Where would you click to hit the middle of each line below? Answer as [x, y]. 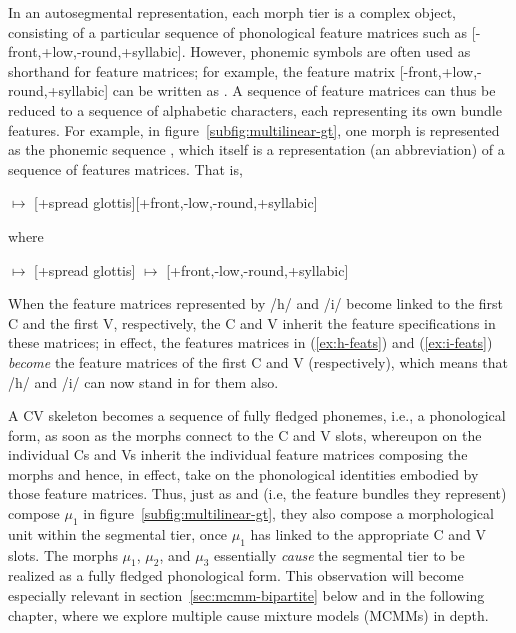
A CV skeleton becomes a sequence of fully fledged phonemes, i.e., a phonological [257, 415]
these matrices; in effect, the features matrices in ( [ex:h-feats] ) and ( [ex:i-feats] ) [250, 342]
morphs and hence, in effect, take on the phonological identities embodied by [243, 473]
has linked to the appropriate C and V [368, 533]
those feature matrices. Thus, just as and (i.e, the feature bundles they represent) [257, 493]
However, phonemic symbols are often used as [330, 51]
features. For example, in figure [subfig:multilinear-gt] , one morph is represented [254, 129]
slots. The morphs [63, 554]
